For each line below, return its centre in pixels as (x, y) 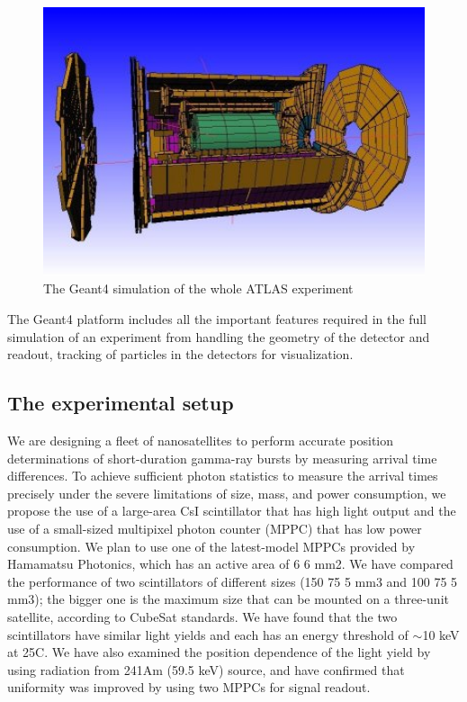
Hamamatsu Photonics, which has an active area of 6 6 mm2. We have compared (230, 564)
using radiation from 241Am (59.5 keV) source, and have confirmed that (206, 669)
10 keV (441, 634)
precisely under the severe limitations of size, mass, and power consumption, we (227, 493)
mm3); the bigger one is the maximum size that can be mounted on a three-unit (228, 599)
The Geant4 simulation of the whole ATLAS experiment (198, 288)
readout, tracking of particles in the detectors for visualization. (180, 354)
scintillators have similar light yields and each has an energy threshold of (208, 634)
